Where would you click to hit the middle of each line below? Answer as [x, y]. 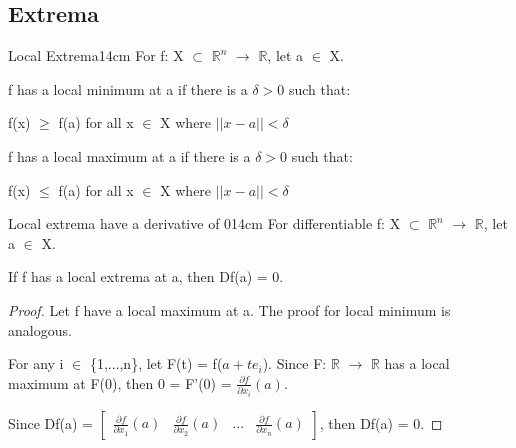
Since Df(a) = [50, 422]
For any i [36, 363]
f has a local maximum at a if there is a [129, 155]
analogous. [40, 329]
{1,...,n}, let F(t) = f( [156, 363]
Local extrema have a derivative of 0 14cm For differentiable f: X [204, 223]
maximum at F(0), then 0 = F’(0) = [120, 382]
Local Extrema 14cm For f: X [96, 55]
